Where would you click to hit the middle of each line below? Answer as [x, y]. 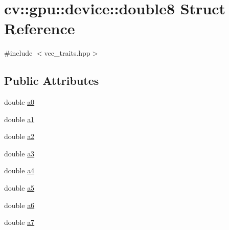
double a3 [19, 153]
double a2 [19, 136]
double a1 [19, 119]
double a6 [19, 205]
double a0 [19, 102]
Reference [40, 28]
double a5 [19, 188]
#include [18, 53]
